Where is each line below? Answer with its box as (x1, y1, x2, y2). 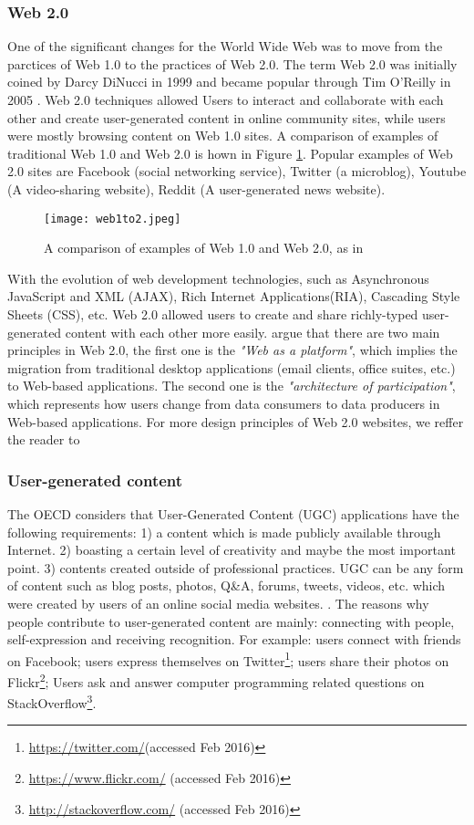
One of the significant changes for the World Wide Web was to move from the (7, 37, 443, 56)
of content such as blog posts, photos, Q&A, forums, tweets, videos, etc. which (7, 576, 446, 595)
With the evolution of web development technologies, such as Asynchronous (7, 268, 429, 287)
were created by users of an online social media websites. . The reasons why (7, 593, 429, 612)
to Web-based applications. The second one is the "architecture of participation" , (7, 376, 456, 395)
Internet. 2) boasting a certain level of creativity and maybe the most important (7, 540, 456, 559)
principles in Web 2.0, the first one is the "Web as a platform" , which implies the (7, 340, 458, 360)
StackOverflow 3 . (7, 691, 97, 712)
